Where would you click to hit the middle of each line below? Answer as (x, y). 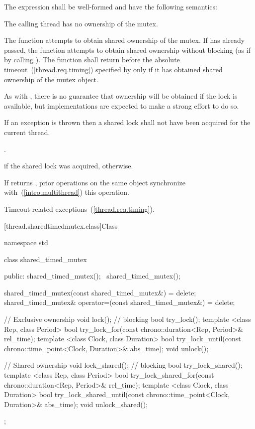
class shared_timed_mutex (45, 259)
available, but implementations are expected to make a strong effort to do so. (122, 105)
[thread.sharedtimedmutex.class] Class (61, 225)
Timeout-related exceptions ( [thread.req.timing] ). (79, 209)
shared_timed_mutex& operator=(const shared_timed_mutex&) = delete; (120, 302)
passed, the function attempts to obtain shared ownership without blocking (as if (127, 50)
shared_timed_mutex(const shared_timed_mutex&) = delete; (100, 292)
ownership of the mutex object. (51, 79)
